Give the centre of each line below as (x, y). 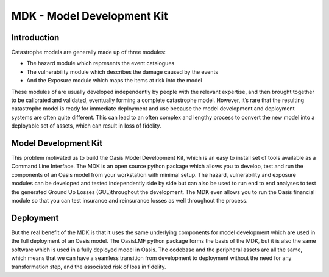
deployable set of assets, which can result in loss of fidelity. (86, 126)
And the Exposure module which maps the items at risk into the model (114, 81)
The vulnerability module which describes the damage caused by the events (122, 72)
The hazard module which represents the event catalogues (101, 63)
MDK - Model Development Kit (90, 16)
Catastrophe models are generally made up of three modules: (88, 52)
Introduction (35, 38)
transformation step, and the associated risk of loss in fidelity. (89, 267)
